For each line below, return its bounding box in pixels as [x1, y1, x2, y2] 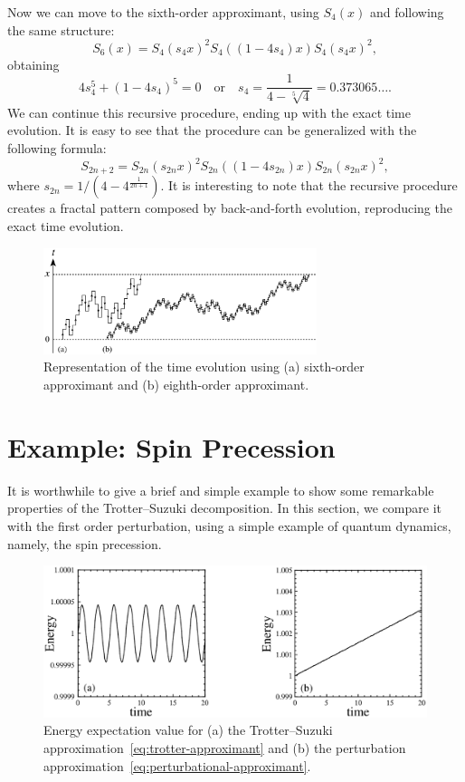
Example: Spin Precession [7, 428, 336, 465]
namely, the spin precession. [7, 534, 162, 553]
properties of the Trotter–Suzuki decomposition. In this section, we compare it [7, 498, 442, 517]
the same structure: [7, 20, 115, 39]
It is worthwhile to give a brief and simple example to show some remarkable [7, 480, 434, 499]
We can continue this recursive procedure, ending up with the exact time [7, 102, 411, 121]
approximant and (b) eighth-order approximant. [43, 375, 309, 394]
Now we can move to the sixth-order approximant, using [7, 3, 319, 21]
